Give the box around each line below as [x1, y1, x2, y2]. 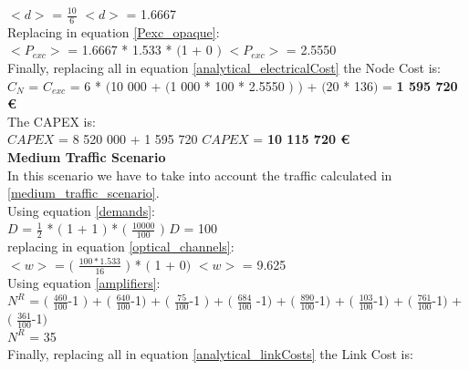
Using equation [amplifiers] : [7, 272, 161, 292]
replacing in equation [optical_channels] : [7, 237, 234, 256]
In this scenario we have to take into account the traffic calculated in [7, 165, 392, 184]
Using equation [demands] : [7, 200, 155, 220]
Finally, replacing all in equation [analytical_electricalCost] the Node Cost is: [7, 58, 441, 77]
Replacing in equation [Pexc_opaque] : [7, 22, 220, 41]
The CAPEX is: [7, 111, 96, 130]
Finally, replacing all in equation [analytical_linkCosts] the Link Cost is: [7, 344, 413, 364]
